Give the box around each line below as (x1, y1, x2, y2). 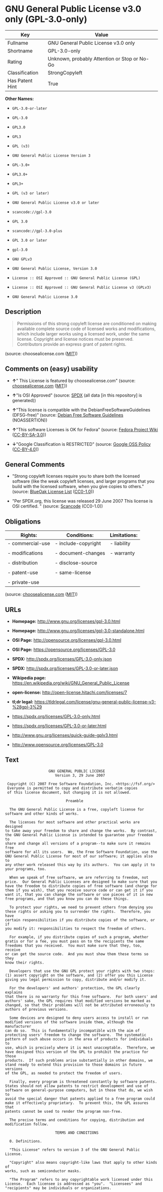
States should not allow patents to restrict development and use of (5, 1083, 149, 1088)
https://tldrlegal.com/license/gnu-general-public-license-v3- (34, 699, 156, 704)
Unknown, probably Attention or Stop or (48, 55, 138, 62)
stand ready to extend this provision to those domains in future (5, 1062, 142, 1067)
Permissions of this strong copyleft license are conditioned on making (16, 320, 157, 326)
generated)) (12, 397, 36, 403)
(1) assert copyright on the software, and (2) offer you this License (5, 973, 153, 978)
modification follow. (5, 1122, 49, 1126)
